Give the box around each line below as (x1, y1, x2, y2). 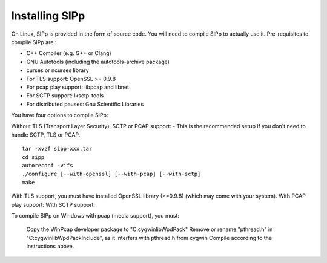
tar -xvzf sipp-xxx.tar (22, 145, 93, 152)
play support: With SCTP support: (11, 201, 96, 208)
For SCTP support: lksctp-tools (26, 92, 104, 99)
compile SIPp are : (11, 38, 57, 45)
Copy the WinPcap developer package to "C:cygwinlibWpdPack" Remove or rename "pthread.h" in (26, 226, 273, 233)
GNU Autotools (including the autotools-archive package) (26, 58, 170, 65)
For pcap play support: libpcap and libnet (26, 83, 130, 91)
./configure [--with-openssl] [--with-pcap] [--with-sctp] (22, 170, 201, 178)
